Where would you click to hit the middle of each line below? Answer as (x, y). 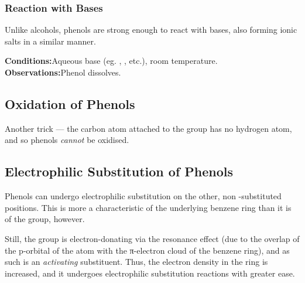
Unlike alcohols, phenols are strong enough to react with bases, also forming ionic (151, 30)
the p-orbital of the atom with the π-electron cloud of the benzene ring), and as (147, 250)
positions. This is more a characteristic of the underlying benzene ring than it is (148, 207)
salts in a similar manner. (50, 41)
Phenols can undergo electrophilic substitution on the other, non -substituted (143, 196)
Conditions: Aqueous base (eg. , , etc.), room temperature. (111, 61)
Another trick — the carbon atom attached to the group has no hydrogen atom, (148, 128)
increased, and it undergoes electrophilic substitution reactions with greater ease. (150, 273)
